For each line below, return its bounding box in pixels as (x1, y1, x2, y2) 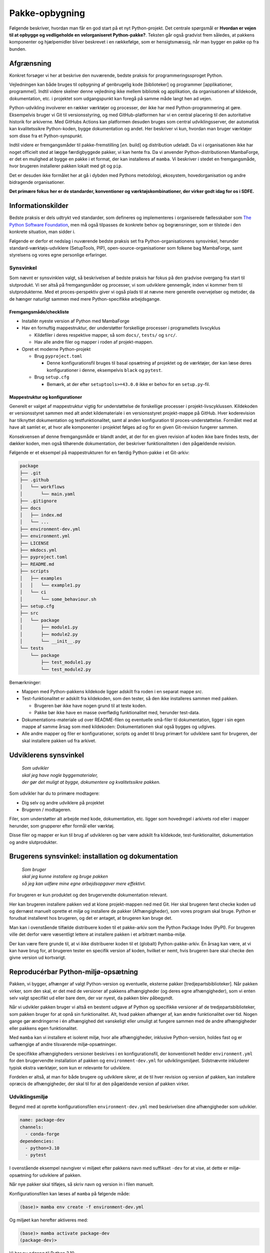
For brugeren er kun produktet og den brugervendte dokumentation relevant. (9, 892, 168, 898)
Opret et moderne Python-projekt (21, 346, 91, 352)
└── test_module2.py (40, 667, 91, 672)
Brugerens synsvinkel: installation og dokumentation (9, 852, 178, 861)
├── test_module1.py (40, 660, 91, 665)
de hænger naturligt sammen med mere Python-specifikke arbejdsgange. (9, 296, 161, 302)
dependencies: (19, 1138, 54, 1144)
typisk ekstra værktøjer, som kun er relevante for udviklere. (9, 1065, 131, 1071)
